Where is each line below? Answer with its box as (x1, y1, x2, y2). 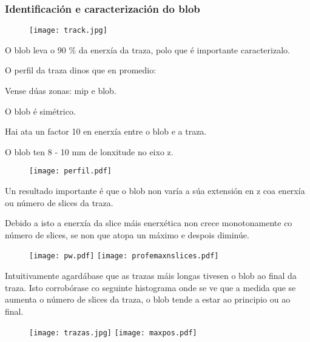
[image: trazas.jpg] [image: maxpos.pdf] (29, 328, 197, 337)
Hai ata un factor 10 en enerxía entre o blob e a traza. (5, 125, 207, 138)
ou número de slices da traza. (5, 196, 113, 209)
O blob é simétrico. (5, 104, 76, 117)
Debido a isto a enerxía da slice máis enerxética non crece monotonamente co (5, 216, 292, 229)
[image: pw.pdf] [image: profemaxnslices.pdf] (29, 252, 219, 261)
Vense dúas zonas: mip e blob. (5, 84, 116, 97)
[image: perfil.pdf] (29, 167, 112, 176)
